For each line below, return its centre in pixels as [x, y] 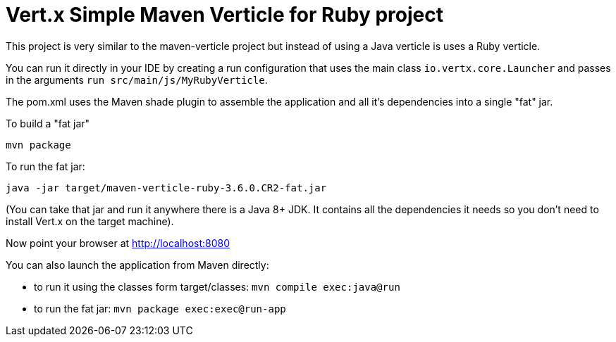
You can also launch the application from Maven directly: [137, 265]
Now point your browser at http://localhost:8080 [118, 243]
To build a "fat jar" [48, 123]
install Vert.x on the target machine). [90, 221]
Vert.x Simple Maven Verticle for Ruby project [224, 15]
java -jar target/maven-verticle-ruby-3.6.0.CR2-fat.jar [166, 188]
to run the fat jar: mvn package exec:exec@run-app [160, 308]
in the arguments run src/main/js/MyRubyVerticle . [137, 80]
